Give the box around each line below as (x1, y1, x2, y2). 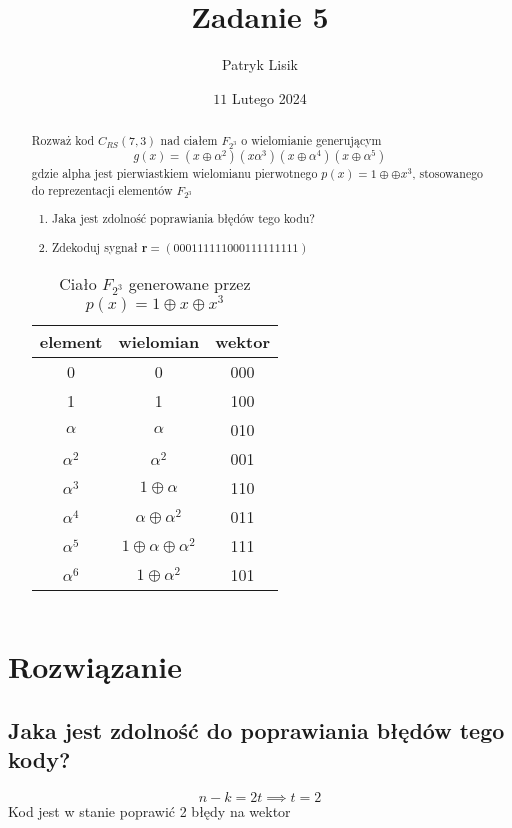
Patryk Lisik (222, 54, 298, 75)
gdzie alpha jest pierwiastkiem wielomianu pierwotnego (31, 164, 318, 181)
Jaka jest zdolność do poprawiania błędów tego (8, 714, 505, 745)
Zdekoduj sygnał (52, 238, 138, 255)
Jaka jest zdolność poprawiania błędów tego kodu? (52, 210, 315, 227)
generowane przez (128, 271, 251, 295)
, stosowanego (412, 164, 484, 181)
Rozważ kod (31, 132, 95, 149)
